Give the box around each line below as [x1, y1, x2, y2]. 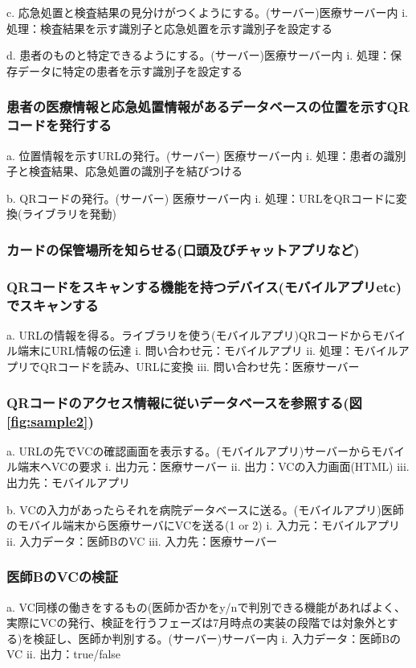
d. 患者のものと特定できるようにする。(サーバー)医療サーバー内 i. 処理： [6, 47, 390, 64]
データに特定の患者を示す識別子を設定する [17, 62, 243, 79]
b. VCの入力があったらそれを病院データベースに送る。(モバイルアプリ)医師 [6, 501, 404, 517]
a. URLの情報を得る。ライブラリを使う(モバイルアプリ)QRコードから [6, 326, 373, 343]
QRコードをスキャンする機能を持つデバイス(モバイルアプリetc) [6, 276, 402, 296]
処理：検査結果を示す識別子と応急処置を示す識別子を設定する [6, 19, 332, 36]
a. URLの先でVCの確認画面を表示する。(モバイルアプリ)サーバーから [6, 442, 372, 459]
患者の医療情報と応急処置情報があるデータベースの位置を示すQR [6, 97, 410, 117]
